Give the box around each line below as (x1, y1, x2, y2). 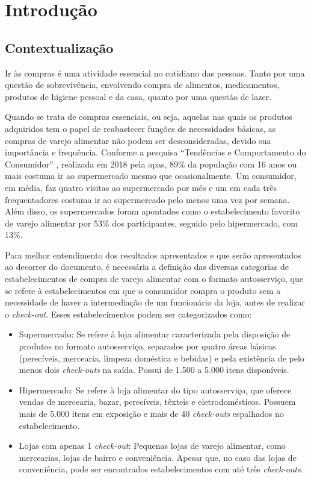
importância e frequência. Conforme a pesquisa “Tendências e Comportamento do (5, 146, 306, 158)
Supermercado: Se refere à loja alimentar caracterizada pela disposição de (19, 328, 291, 340)
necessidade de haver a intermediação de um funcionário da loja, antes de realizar (5, 296, 305, 308)
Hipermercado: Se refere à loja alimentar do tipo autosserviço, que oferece (19, 383, 292, 396)
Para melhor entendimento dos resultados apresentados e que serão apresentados (5, 248, 301, 261)
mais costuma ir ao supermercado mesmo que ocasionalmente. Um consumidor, (5, 169, 297, 182)
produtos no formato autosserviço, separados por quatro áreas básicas (19, 340, 276, 352)
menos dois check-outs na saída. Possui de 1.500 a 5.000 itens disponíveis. (19, 363, 289, 376)
